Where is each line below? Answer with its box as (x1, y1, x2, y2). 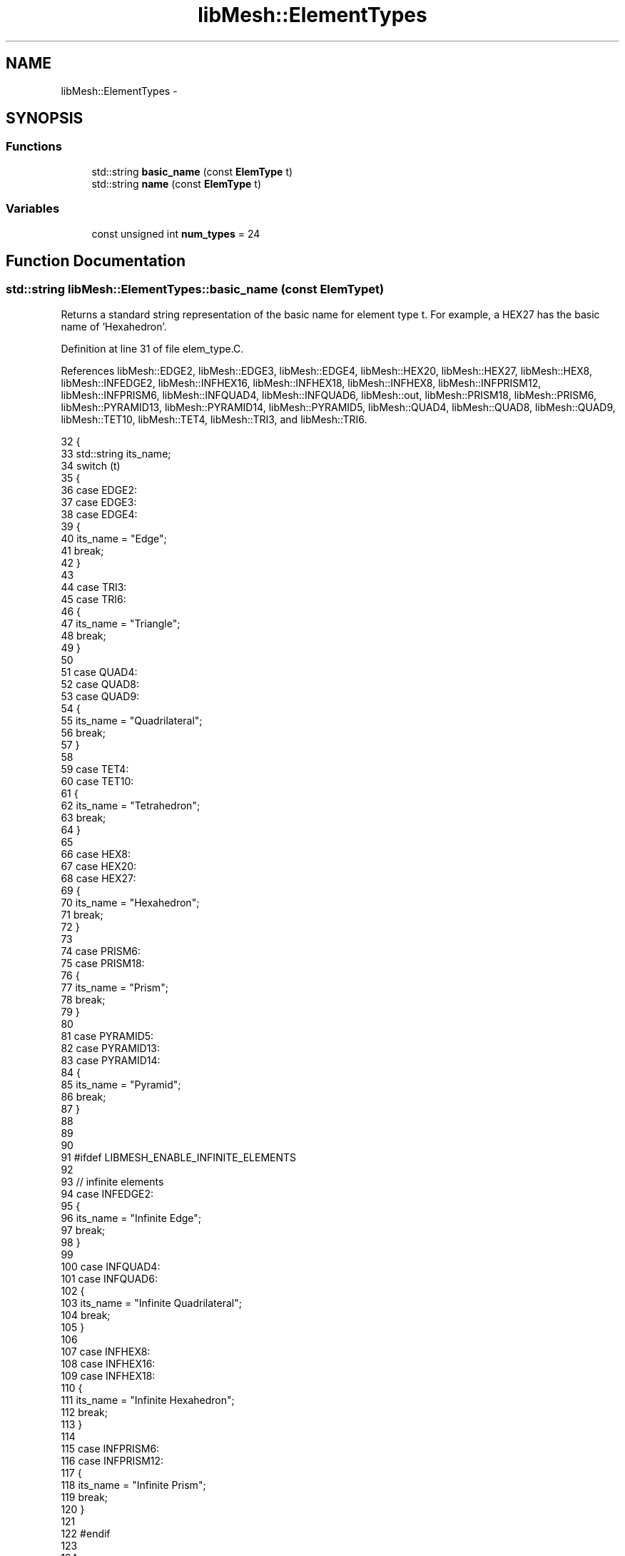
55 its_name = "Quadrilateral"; (61, 714, 203, 727)
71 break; (61, 908, 103, 921)
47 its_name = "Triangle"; (61, 617, 181, 630)
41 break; (61, 544, 104, 557)
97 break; (61, 1223, 106, 1236)
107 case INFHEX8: (61, 1345, 151, 1358)
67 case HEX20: (61, 859, 137, 872)
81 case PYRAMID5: (61, 1029, 154, 1042)
